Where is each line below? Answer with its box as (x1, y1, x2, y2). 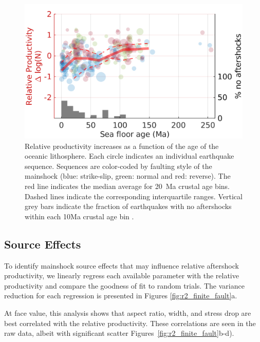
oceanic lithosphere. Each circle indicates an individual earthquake (25, 150, 234, 161)
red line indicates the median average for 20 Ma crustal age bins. (25, 181, 230, 192)
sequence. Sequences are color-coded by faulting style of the (25, 160, 212, 171)
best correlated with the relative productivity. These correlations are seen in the (4, 317, 256, 328)
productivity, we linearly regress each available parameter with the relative (4, 270, 239, 281)
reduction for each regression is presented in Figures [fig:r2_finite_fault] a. (4, 290, 237, 301)
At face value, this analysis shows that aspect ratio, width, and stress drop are (4, 308, 251, 318)
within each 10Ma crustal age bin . (25, 211, 134, 221)
